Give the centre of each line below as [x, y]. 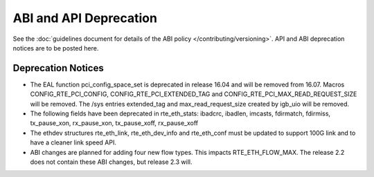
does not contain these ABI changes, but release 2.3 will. [112, 162]
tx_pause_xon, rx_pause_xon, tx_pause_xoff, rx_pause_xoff [114, 123]
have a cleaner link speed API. [73, 142]
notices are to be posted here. [56, 48]
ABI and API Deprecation [85, 18]
